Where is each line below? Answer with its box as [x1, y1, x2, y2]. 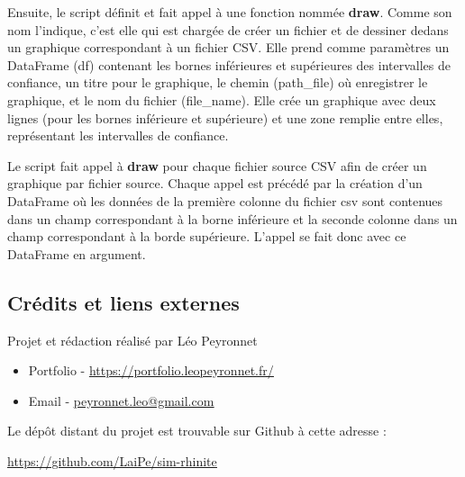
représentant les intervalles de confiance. [7, 126, 229, 145]
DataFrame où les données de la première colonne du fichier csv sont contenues [7, 191, 443, 210]
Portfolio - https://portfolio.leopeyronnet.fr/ [28, 361, 274, 380]
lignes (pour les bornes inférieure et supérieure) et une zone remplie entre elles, [7, 108, 443, 127]
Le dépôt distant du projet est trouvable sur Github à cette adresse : [7, 421, 387, 440]
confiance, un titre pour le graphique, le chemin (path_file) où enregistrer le [7, 73, 428, 92]
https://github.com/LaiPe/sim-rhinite [7, 451, 217, 470]
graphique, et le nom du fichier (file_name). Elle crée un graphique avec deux [7, 90, 436, 109]
